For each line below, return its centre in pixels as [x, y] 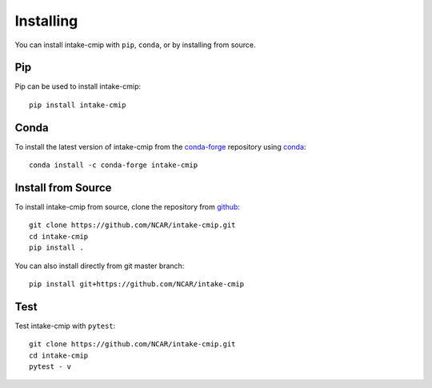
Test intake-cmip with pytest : [65, 326]
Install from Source [63, 188]
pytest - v [50, 367]
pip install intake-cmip [78, 105]
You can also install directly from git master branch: [100, 266]
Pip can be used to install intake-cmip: [78, 86]
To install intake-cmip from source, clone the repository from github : [127, 207]
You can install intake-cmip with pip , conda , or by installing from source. [135, 45]
